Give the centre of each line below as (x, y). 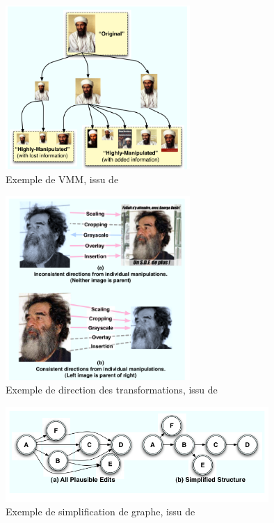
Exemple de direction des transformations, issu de (112, 390)
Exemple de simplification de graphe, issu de (100, 512)
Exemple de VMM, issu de (62, 179)
